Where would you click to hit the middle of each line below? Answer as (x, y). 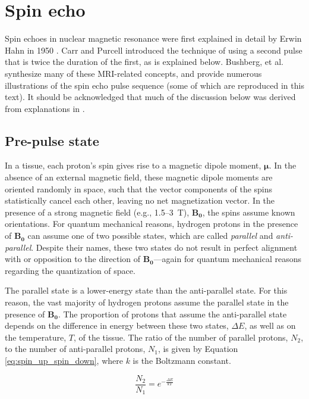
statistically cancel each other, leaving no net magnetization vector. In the (140, 200)
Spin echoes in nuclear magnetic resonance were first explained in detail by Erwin (153, 38)
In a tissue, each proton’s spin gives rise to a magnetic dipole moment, (133, 165)
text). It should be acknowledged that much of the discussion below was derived (150, 97)
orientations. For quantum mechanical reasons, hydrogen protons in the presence (152, 224)
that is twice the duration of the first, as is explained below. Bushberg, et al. (144, 62)
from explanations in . (45, 108)
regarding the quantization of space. (70, 270)
